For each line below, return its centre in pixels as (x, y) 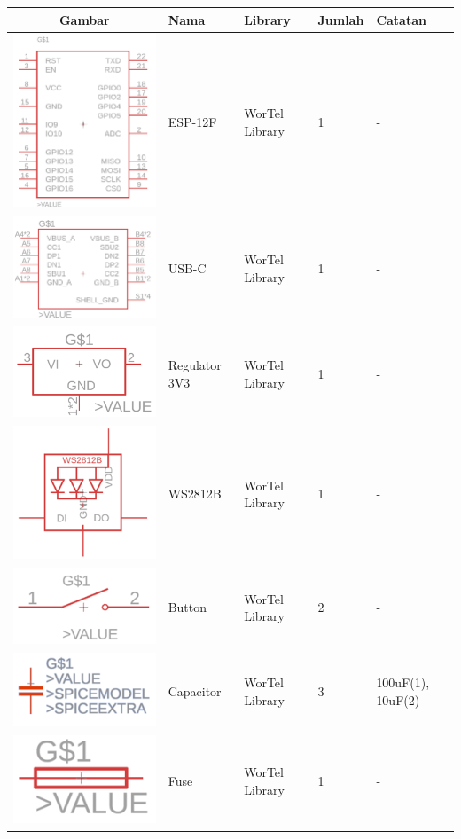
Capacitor (195, 690)
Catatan (401, 19)
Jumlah (341, 19)
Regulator (195, 364)
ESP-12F (192, 122)
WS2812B (195, 494)
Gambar (84, 19)
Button (188, 607)
